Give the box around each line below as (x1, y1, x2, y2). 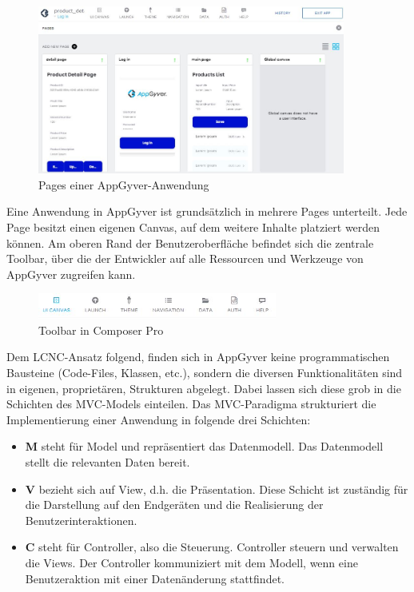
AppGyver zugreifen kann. (6, 265, 136, 282)
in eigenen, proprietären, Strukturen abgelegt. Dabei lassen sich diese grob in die (6, 379, 401, 396)
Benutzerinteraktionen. (25, 511, 137, 528)
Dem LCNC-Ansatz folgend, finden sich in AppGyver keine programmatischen (6, 348, 390, 365)
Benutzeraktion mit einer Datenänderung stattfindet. (25, 570, 285, 586)
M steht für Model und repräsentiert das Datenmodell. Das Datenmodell (25, 438, 384, 455)
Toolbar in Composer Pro (38, 321, 164, 338)
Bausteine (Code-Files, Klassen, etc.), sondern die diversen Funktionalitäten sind (6, 364, 403, 380)
